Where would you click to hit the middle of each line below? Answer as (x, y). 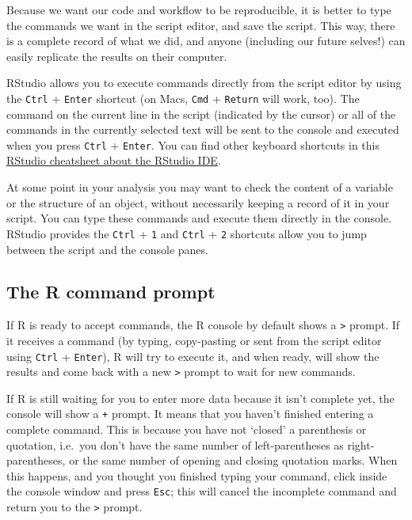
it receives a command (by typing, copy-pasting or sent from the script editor (194, 340)
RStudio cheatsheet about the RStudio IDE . (114, 160)
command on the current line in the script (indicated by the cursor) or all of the (201, 114)
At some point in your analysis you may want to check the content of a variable (200, 187)
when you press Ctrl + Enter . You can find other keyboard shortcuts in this (193, 144)
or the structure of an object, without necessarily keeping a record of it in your (198, 202)
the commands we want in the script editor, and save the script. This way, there (201, 25)
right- (361, 444)
